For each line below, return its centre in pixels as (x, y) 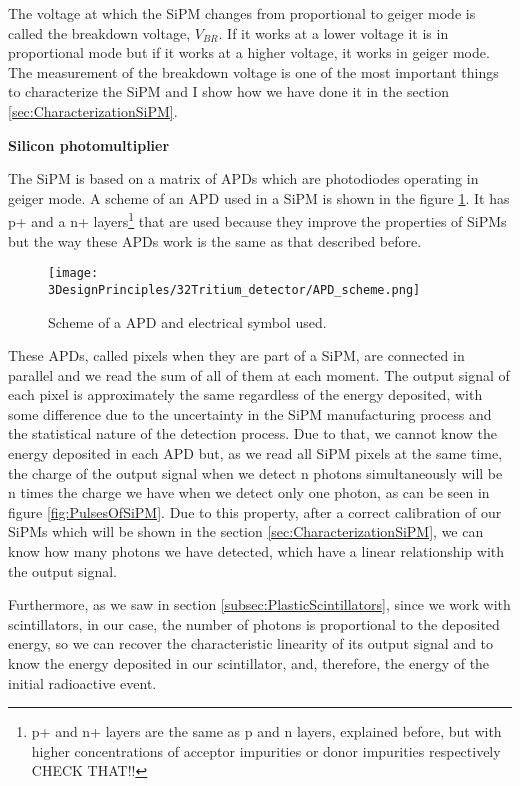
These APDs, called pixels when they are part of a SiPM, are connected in (236, 355)
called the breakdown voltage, (99, 32)
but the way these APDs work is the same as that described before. (215, 240)
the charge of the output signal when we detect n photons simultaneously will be (255, 472)
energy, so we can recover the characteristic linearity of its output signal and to (251, 643)
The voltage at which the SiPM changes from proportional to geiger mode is (242, 13)
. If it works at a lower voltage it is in (333, 32)
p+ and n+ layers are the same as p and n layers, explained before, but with (266, 731)
